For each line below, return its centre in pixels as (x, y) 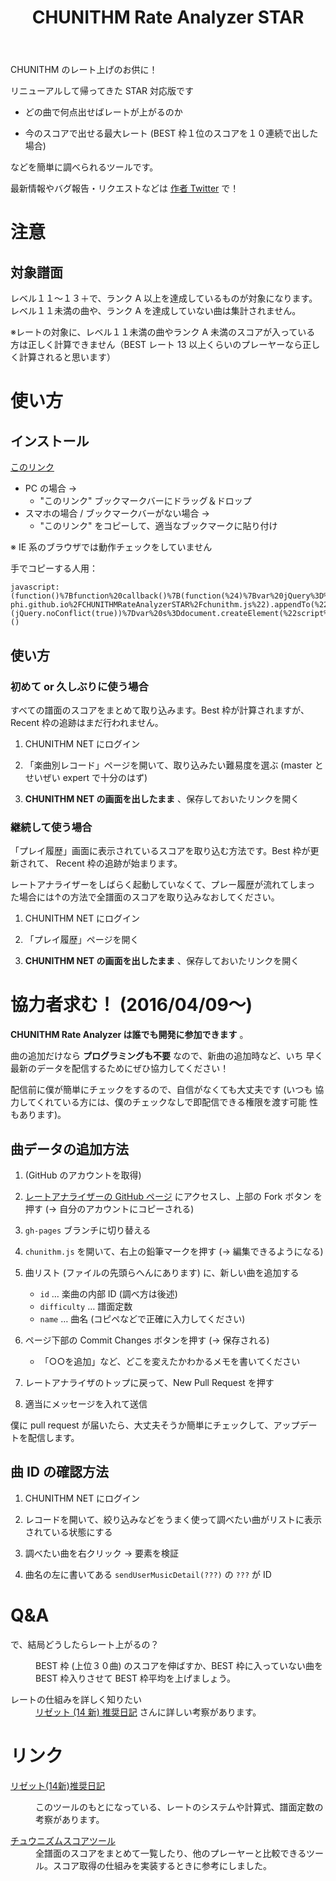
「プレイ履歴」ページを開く (82, 940)
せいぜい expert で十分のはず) (86, 777)
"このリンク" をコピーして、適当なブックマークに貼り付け (158, 526)
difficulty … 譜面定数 (86, 1306)
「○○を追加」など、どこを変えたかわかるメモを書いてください (170, 1361)
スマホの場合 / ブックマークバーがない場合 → (117, 513)
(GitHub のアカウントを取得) (83, 1175)
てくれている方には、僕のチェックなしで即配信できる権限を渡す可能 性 (172, 1102)
